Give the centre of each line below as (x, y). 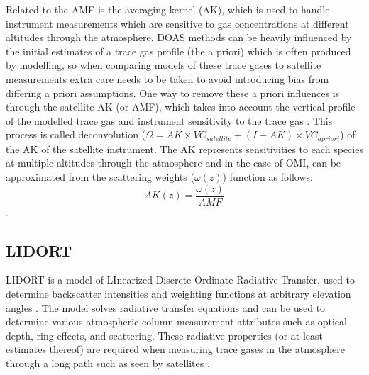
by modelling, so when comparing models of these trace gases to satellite (164, 65)
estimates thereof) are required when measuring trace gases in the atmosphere (175, 349)
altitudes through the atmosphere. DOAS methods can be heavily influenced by (179, 37)
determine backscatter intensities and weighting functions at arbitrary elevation (178, 294)
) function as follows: (268, 176)
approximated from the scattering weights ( (100, 176)
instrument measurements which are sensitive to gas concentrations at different (177, 23)
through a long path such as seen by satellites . (108, 363)
